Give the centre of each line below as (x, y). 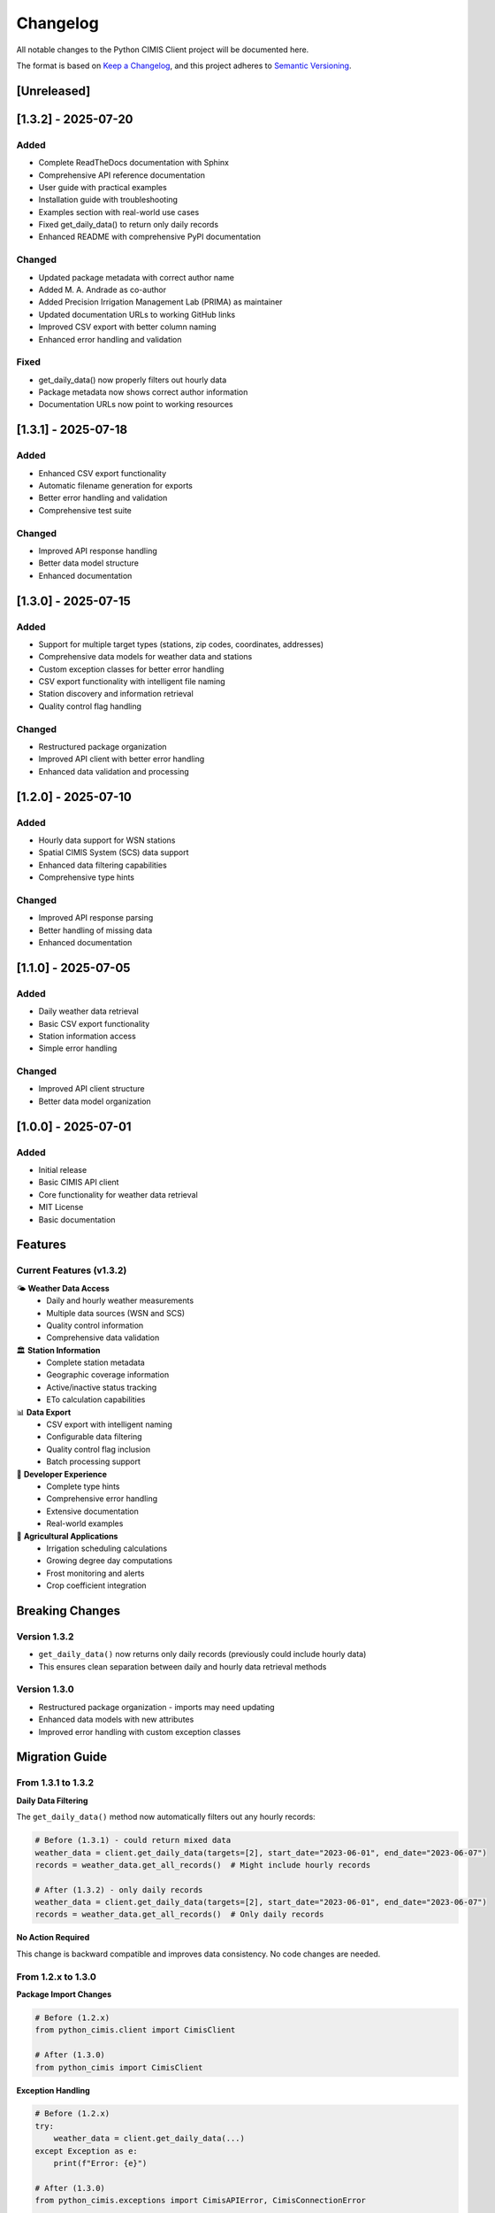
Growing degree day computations (109, 1561)
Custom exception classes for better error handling (131, 669)
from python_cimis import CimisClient (119, 2067)
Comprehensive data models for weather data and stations (145, 657)
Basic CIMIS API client (79, 1183)
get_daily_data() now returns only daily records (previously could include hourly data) (202, 1654)
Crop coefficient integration (96, 1585)
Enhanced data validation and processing (114, 771)
